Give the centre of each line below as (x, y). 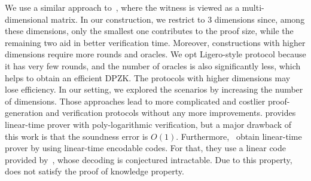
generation (24, 113)
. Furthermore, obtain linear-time (239, 136)
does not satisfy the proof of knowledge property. (94, 171)
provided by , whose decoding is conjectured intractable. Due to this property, (149, 159)
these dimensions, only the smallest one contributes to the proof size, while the (149, 31)
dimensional (27, 19)
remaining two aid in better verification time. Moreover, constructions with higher (155, 42)
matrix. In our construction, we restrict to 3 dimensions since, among (178, 19)
